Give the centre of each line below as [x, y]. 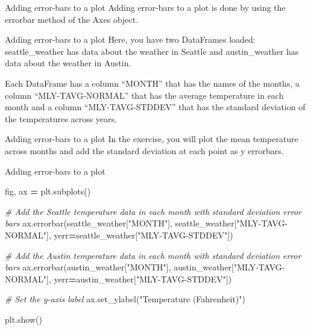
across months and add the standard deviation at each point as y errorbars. [144, 150]
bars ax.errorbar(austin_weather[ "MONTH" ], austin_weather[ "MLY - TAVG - [145, 267]
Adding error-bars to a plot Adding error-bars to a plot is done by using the [145, 7]
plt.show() [24, 319]
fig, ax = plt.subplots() [48, 191]
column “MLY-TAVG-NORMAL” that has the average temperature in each [144, 95]
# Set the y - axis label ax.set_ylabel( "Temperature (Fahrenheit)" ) [125, 299]
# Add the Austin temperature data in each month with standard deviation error [153, 255]
